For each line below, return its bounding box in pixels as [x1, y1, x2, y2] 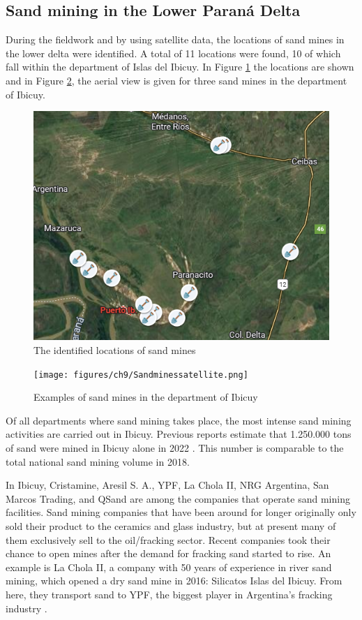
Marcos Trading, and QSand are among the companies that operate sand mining [6, 491, 350, 505]
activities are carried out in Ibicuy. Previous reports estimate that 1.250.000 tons [6, 427, 352, 441]
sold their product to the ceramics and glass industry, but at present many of [6, 519, 336, 533]
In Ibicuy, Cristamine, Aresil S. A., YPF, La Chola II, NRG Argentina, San [6, 478, 329, 492]
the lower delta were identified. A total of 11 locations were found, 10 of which [6, 45, 341, 60]
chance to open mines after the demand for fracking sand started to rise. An [6, 546, 331, 561]
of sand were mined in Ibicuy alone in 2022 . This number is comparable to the [6, 441, 344, 455]
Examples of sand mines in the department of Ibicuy [33, 390, 258, 404]
